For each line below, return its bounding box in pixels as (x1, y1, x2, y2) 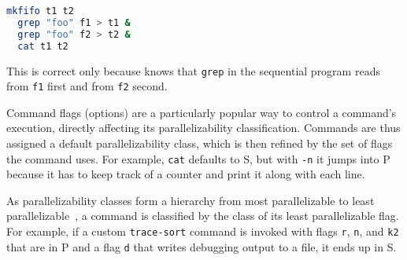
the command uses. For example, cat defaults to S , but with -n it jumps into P (6, 150, 390, 167)
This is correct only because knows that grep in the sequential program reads (6, 62, 380, 79)
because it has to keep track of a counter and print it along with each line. (6, 166, 365, 182)
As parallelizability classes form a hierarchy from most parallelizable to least (6, 192, 375, 208)
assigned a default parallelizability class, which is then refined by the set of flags (6, 135, 393, 151)
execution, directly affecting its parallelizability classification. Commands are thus (6, 119, 401, 136)
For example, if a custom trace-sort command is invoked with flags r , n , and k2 (6, 223, 399, 240)
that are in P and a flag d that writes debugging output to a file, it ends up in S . (6, 238, 397, 255)
